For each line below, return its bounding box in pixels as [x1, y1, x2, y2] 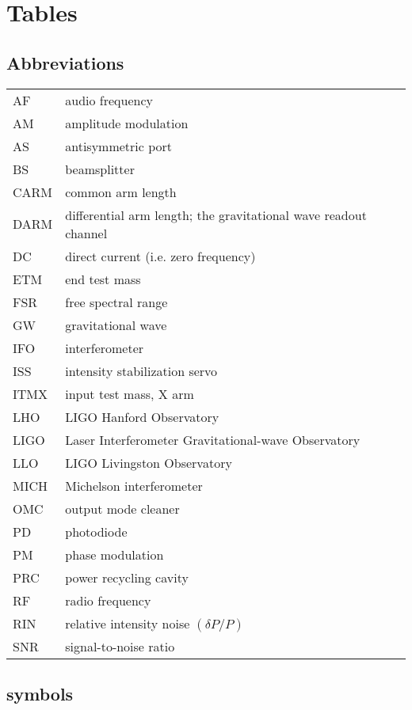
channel [65, 223, 108, 242]
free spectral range [65, 292, 168, 311]
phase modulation [65, 545, 164, 564]
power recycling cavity [65, 568, 189, 587]
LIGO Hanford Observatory [65, 407, 219, 426]
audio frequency [65, 90, 153, 109]
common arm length [65, 182, 177, 201]
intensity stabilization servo [65, 361, 218, 380]
